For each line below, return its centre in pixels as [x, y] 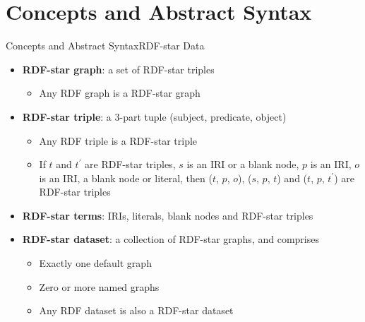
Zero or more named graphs [99, 286]
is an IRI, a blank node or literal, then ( [126, 178]
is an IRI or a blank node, [243, 164]
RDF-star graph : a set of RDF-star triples [118, 69]
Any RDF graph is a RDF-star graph [120, 93]
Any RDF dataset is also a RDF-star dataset [136, 310]
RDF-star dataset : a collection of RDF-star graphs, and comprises [170, 239]
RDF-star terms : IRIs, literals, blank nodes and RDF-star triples [168, 215]
